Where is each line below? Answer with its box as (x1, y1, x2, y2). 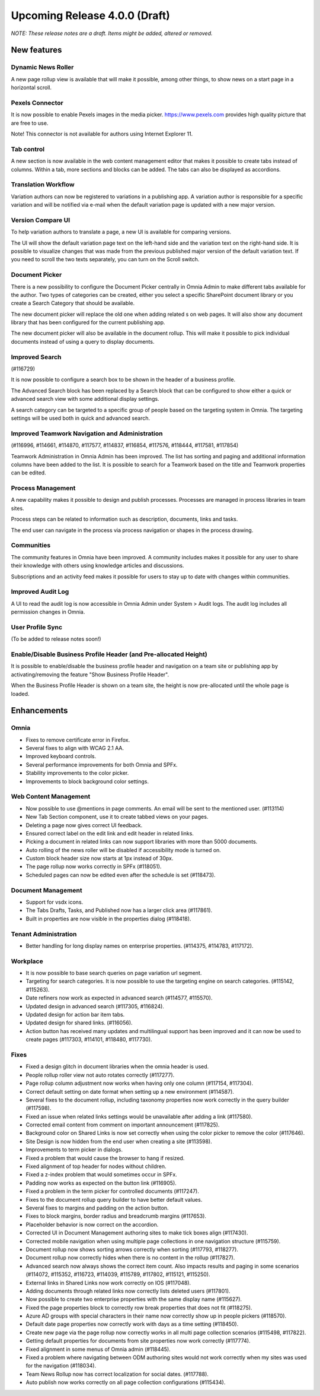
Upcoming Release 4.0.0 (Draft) (11, 9, 170, 22)
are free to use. (11, 119, 49, 126)
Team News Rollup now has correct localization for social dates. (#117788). (25, 1370, 209, 1378)
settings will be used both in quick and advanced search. (11, 414, 151, 422)
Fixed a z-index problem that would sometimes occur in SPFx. (25, 1171, 177, 1178)
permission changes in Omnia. (11, 609, 85, 616)
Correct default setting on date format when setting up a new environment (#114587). (25, 1088, 234, 1095)
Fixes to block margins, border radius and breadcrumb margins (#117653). (25, 1213, 207, 1220)
